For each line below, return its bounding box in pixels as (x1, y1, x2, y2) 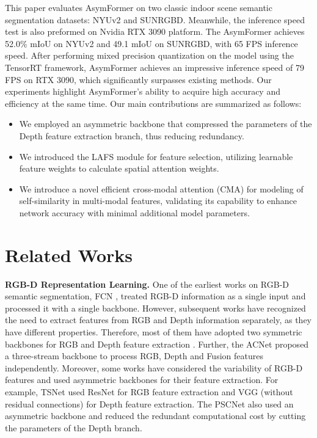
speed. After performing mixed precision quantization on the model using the (5, 49, 294, 62)
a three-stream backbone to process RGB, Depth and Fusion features (5, 349, 263, 362)
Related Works (5, 242, 133, 267)
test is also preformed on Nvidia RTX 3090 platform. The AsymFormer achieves (5, 25, 305, 38)
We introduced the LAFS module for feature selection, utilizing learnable (19, 150, 293, 162)
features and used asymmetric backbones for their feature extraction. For (5, 373, 279, 386)
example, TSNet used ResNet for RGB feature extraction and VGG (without (5, 385, 293, 398)
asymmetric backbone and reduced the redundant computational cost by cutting (5, 409, 306, 422)
